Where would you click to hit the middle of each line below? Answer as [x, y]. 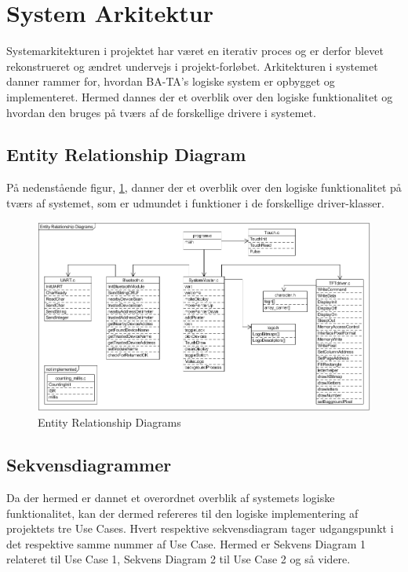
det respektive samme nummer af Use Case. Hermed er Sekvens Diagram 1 [186, 543]
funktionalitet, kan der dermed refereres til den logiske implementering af [182, 513]
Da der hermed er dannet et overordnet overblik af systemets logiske [171, 497]
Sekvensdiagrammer [89, 465]
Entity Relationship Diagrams [109, 422]
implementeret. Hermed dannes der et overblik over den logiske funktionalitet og [200, 96]
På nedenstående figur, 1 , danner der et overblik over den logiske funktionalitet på [204, 187]
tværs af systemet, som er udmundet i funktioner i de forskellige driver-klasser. [195, 202]
